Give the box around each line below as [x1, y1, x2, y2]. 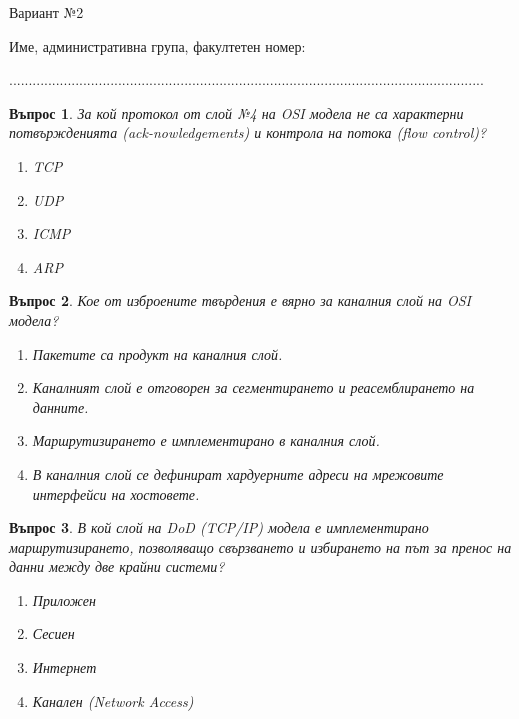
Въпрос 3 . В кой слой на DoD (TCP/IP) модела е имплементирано [9, 517, 429, 538]
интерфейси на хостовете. [32, 483, 200, 504]
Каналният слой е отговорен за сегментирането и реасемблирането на [32, 377, 475, 398]
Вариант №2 [9, 2, 84, 22]
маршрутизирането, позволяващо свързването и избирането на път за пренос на [9, 536, 512, 557]
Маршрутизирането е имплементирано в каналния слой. [32, 430, 380, 451]
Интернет [32, 657, 97, 678]
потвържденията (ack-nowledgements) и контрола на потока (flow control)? [9, 122, 487, 143]
